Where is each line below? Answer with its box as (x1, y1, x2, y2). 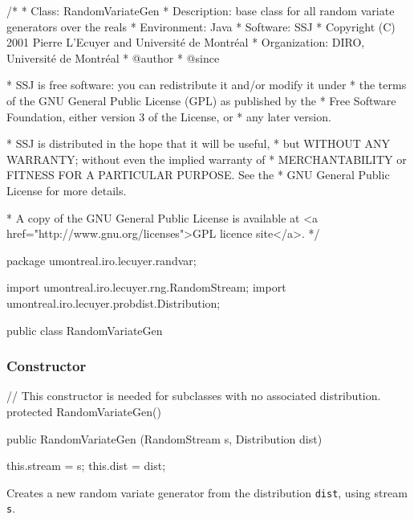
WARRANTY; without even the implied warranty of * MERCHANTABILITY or (6, 150, 407, 167)
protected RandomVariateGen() (6, 403, 161, 419)
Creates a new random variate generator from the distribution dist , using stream (6, 484, 408, 501)
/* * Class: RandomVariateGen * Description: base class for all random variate (6, 2, 395, 18)
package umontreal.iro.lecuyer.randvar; (6, 251, 197, 268)
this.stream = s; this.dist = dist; (6, 457, 166, 474)
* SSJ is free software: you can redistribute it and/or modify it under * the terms (6, 76, 407, 93)
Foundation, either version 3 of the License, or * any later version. (6, 108, 331, 125)
